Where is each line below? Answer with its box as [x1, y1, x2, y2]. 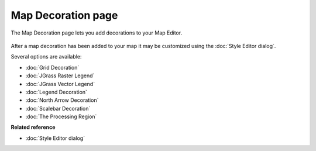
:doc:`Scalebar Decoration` [25, 105, 91, 112]
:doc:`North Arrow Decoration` [25, 97, 99, 104]
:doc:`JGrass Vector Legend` [25, 80, 95, 87]
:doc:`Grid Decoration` [25, 64, 80, 71]
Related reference [11, 123, 56, 131]
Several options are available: [11, 53, 82, 60]
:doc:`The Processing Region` [25, 113, 97, 120]
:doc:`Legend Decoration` [25, 88, 88, 95]
